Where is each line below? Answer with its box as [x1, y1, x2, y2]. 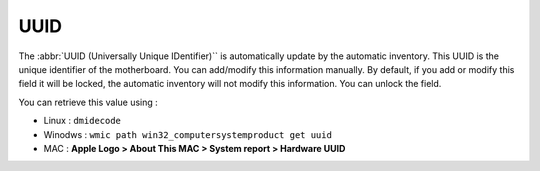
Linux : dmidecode [43, 115, 122, 127]
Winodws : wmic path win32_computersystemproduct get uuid [43, 128, 332, 140]
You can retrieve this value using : [18, 96, 159, 108]
